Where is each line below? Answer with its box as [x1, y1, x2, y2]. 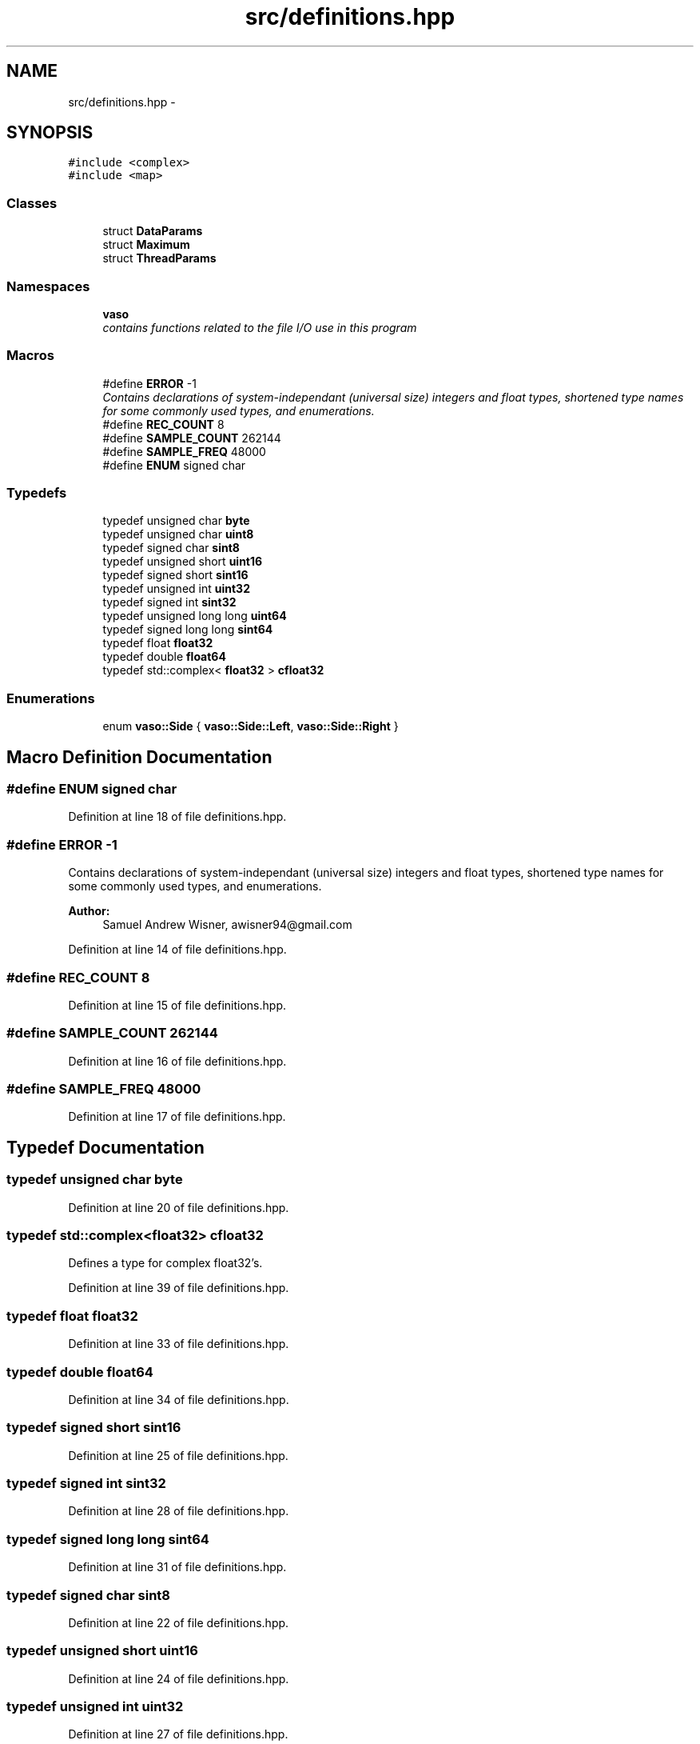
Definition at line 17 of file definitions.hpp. [68, 1110, 286, 1124]
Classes [6, 194, 58, 211]
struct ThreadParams [102, 251, 217, 266]
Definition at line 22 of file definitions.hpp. [68, 1615, 289, 1630]
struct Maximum [102, 238, 190, 252]
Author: [68, 904, 110, 918]
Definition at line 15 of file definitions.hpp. [68, 998, 286, 1012]
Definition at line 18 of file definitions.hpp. [68, 810, 287, 824]
